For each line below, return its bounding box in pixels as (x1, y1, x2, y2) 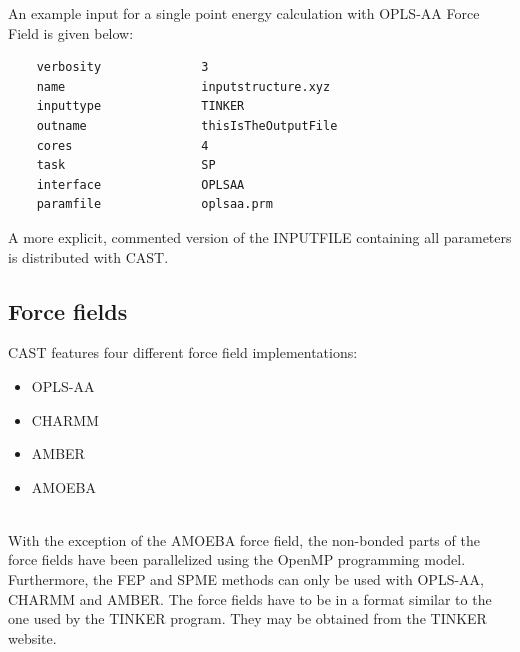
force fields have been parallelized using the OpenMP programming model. (8, 549, 466, 570)
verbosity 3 (36, 60, 209, 75)
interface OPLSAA (36, 177, 245, 192)
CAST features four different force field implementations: (8, 342, 358, 363)
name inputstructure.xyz (36, 79, 331, 94)
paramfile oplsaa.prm (36, 197, 273, 212)
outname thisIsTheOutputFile (36, 118, 338, 133)
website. (8, 627, 57, 648)
